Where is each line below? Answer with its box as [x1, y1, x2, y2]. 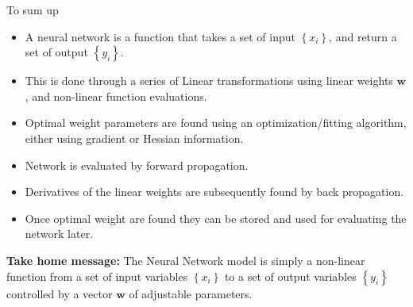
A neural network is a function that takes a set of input [25, 28, 295, 44]
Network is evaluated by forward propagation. [25, 156, 249, 173]
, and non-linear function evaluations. [25, 87, 207, 104]
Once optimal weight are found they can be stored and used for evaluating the [25, 209, 407, 226]
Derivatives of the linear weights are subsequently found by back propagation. [25, 183, 404, 200]
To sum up [6, 2, 59, 17]
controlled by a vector [6, 285, 113, 301]
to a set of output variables [224, 267, 357, 284]
